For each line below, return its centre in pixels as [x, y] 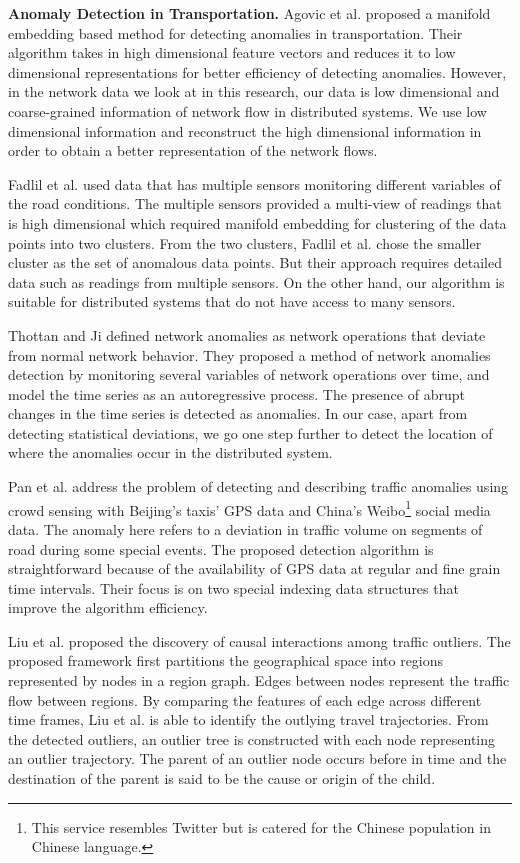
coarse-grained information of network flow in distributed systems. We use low [247, 110]
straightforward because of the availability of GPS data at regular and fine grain [254, 568]
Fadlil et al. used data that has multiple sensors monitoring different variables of [254, 183]
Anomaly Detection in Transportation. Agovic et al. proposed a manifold [249, 13]
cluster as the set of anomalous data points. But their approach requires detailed [255, 262]
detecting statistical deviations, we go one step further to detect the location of [250, 432]
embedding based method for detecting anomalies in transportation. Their [235, 32]
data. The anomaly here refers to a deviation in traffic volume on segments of [245, 528]
